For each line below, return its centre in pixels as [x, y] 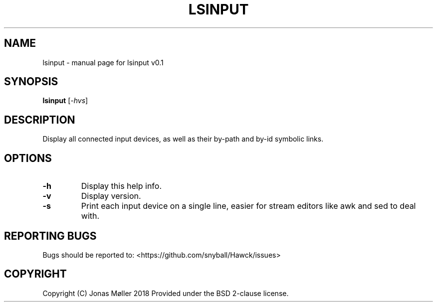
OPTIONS [28, 158]
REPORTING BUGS [50, 236]
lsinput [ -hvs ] [65, 101]
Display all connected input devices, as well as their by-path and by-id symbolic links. [183, 139]
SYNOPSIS [31, 82]
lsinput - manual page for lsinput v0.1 [103, 62]
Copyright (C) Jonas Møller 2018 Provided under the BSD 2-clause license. [166, 293]
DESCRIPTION [40, 120]
